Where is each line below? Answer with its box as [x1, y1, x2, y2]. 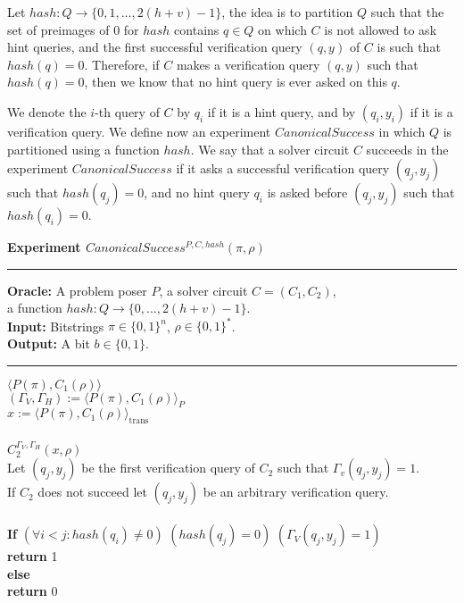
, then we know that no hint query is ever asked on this [84, 72, 387, 91]
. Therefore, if [84, 54, 160, 73]
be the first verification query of [81, 458, 255, 477]
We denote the [7, 102, 87, 121]
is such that [377, 38, 441, 56]
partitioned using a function [7, 139, 160, 158]
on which [258, 20, 307, 38]
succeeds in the [366, 139, 449, 158]
